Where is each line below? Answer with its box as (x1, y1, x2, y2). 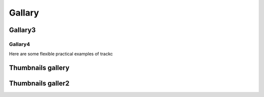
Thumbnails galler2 (9, 79, 70, 88)
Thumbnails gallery (9, 64, 69, 72)
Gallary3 (9, 26, 36, 34)
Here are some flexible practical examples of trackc (9, 51, 113, 57)
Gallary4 (9, 40, 30, 47)
